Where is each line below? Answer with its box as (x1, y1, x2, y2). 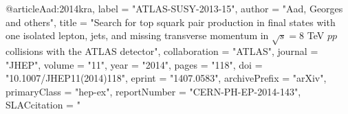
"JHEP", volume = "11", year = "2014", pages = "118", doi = (6, 57, 263, 71)
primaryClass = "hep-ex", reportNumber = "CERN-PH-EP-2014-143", (6, 84, 301, 98)
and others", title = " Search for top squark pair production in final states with (6, 14, 336, 29)
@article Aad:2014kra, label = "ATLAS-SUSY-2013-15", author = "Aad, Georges (6, 1, 343, 15)
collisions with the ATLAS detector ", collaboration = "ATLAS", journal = (6, 43, 318, 58)
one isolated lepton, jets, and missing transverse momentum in (6, 28, 269, 43)
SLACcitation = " (6, 98, 80, 112)
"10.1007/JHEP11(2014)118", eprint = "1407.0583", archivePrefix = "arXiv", (6, 71, 327, 85)
